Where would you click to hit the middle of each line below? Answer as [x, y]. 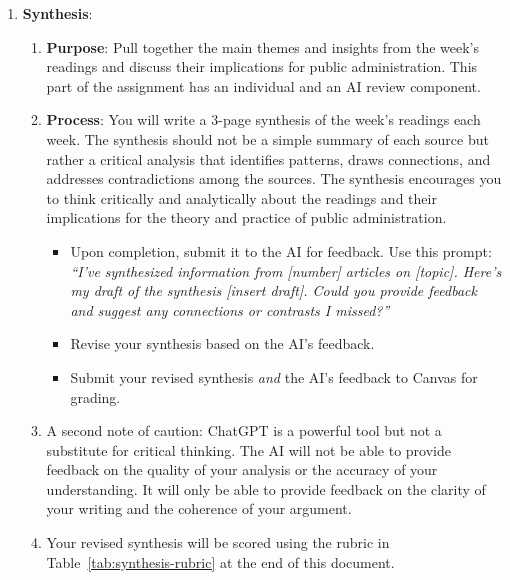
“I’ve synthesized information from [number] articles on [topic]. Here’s [286, 270]
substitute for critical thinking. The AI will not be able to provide [248, 449]
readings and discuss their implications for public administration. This [262, 66]
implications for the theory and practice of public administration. [246, 217]
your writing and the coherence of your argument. [199, 508]
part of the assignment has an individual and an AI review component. [263, 85]
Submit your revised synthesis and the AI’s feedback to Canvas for [274, 376]
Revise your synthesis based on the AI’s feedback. [222, 343]
